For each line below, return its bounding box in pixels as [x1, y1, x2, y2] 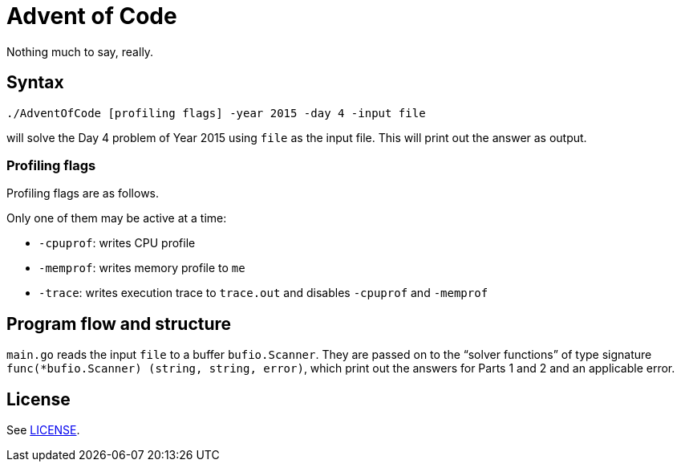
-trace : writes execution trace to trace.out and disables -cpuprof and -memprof [39, 286, 488, 300]
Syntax [6, 72, 64, 93]
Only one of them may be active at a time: [6, 211, 227, 226]
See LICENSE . [6, 423, 80, 437]
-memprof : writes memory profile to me [39, 261, 245, 275]
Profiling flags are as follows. [6, 186, 160, 201]
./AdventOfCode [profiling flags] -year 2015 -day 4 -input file [6, 106, 426, 120]
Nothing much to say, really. [6, 44, 154, 59]
